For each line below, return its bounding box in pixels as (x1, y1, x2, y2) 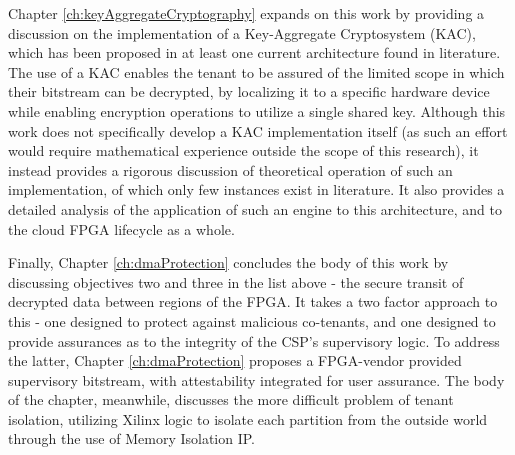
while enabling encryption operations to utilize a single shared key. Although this (8, 100, 506, 121)
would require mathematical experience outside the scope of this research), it (8, 140, 479, 161)
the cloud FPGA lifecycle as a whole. (8, 218, 235, 239)
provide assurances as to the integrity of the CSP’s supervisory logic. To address (8, 330, 500, 351)
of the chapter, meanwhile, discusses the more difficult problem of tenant (8, 389, 454, 410)
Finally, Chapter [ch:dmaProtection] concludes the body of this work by (8, 252, 449, 273)
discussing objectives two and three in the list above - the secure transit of (8, 271, 464, 292)
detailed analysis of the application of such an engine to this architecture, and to (8, 198, 502, 219)
